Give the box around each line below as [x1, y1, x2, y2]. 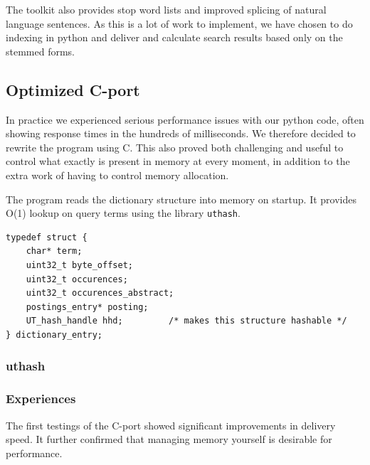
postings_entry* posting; [26, 301, 149, 312]
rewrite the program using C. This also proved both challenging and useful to [6, 139, 344, 154]
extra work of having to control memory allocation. [6, 167, 229, 182]
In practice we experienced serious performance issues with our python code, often [6, 112, 364, 127]
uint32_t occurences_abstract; [26, 288, 174, 299]
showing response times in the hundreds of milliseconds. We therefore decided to [6, 126, 356, 141]
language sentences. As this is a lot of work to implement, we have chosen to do [6, 16, 353, 31]
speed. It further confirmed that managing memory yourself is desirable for [6, 432, 332, 447]
